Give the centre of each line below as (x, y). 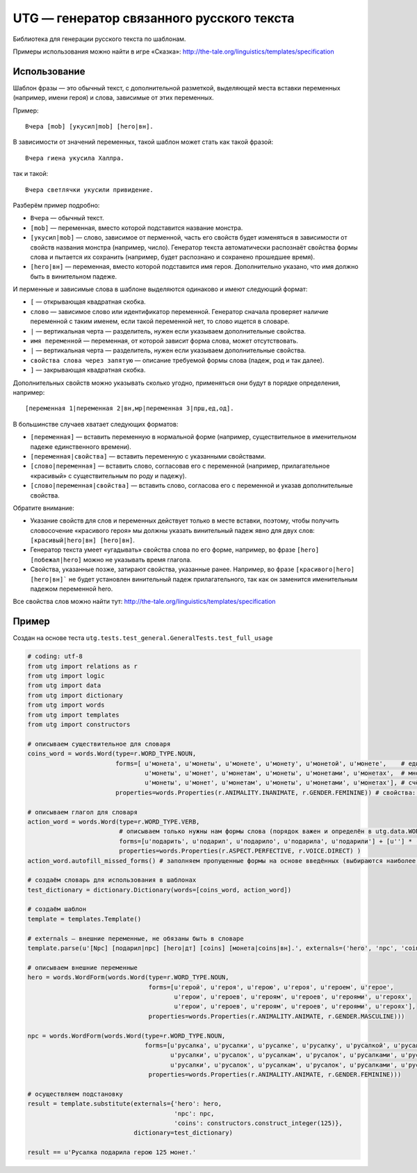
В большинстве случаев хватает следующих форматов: (96, 424)
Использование (49, 71)
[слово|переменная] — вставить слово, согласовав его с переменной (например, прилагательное (180, 466)
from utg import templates (73, 715)
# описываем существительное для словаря (99, 744)
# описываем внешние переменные (83, 967)
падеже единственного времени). (81, 446)
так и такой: (31, 174)
